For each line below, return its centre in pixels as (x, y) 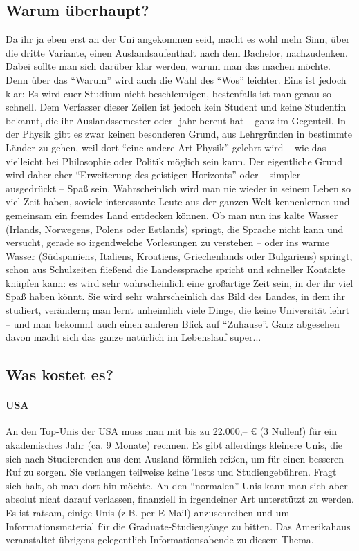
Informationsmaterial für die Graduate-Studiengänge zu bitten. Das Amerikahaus (178, 526)
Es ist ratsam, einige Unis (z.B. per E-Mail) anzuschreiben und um (148, 512)
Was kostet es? (59, 374)
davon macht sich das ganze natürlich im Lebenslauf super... (134, 337)
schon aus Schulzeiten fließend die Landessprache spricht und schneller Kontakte (176, 269)
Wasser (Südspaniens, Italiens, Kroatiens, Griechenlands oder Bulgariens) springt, (179, 255)
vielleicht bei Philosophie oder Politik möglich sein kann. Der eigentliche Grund (174, 161)
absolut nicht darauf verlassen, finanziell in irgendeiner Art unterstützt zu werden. (180, 499)
